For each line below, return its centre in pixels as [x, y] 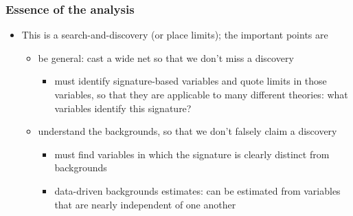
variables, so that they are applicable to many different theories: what [201, 94]
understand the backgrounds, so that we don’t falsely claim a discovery [187, 131]
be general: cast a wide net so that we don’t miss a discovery [166, 57]
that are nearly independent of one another [145, 204]
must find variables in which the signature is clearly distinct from [192, 154]
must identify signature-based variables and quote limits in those [191, 81]
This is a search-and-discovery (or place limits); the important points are [175, 35]
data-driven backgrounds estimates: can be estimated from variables [197, 190]
